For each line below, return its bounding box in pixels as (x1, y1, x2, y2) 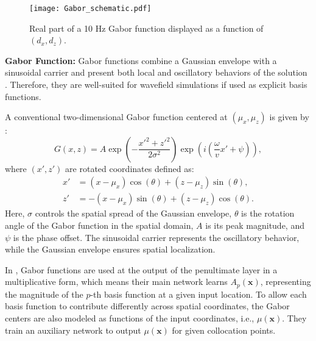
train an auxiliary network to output (5, 323, 141, 336)
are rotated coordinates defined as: (65, 162, 194, 174)
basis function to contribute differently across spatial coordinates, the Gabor (5, 300, 290, 312)
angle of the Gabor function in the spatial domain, (5, 219, 194, 232)
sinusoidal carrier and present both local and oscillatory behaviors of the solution (5, 66, 307, 79)
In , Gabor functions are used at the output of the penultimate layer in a (5, 263, 278, 276)
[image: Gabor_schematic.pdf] (29, 4, 152, 13)
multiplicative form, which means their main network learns (5, 275, 228, 288)
